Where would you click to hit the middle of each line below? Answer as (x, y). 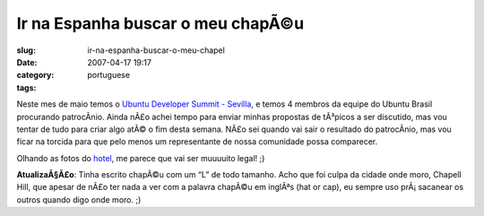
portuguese (108, 75)
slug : (26, 50)
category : (35, 75)
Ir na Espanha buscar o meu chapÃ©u (160, 23)
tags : (26, 87)
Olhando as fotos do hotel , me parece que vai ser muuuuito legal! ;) (141, 158)
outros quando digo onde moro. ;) (79, 199)
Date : (27, 62)
